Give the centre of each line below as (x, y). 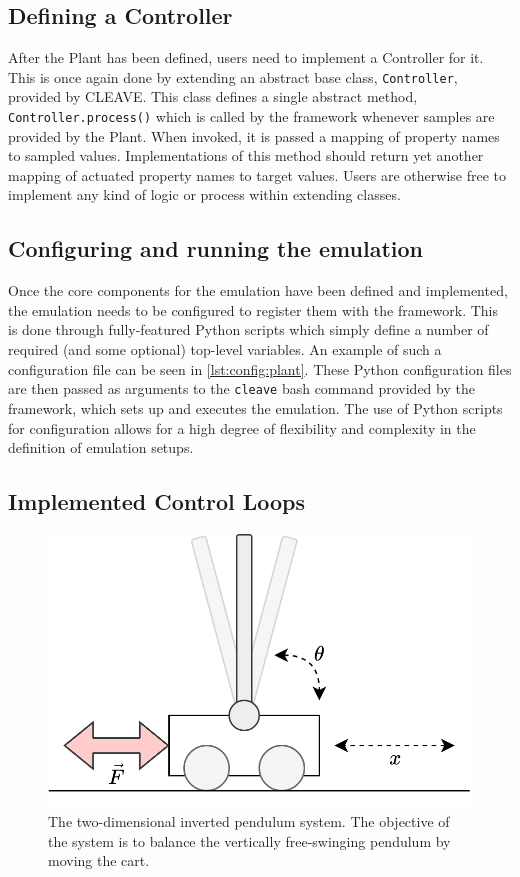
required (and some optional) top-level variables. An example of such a (225, 349)
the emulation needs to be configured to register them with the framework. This (253, 309)
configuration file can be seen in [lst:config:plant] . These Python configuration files (260, 368)
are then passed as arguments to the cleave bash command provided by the (241, 388)
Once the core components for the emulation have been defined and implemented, (258, 290)
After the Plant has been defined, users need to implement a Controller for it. (246, 57)
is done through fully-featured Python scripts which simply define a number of (248, 329)
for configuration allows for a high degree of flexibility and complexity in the (242, 427)
